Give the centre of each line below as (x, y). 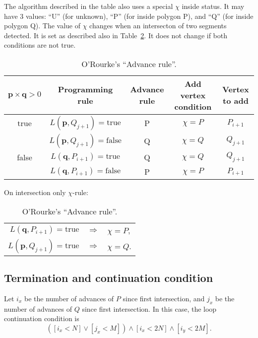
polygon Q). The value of (42, 26)
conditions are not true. (40, 45)
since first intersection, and (164, 298)
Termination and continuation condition (109, 277)
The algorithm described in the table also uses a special (89, 6)
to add (235, 101)
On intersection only (35, 192)
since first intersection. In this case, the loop (149, 308)
